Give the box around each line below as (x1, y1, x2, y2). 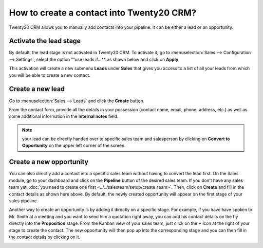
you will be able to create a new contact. (9, 72, 91, 78)
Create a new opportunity (9, 158, 89, 166)
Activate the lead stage (9, 37, 81, 45)
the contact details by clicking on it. (9, 234, 80, 240)
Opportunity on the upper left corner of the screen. (22, 142, 126, 148)
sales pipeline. (9, 197, 38, 204)
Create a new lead (9, 85, 65, 93)
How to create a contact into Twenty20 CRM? (9, 7, 197, 18)
